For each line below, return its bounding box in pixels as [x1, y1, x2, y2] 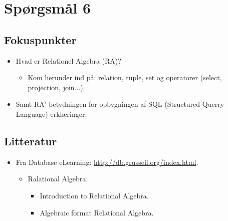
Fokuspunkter [4, 32, 77, 47]
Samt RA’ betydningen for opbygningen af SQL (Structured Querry [16, 99, 224, 109]
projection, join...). [28, 82, 85, 92]
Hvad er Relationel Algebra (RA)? [16, 55, 121, 66]
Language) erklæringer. [16, 108, 87, 119]
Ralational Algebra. [28, 173, 88, 184]
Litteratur [4, 133, 57, 148]
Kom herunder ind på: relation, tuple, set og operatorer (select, [28, 72, 222, 83]
